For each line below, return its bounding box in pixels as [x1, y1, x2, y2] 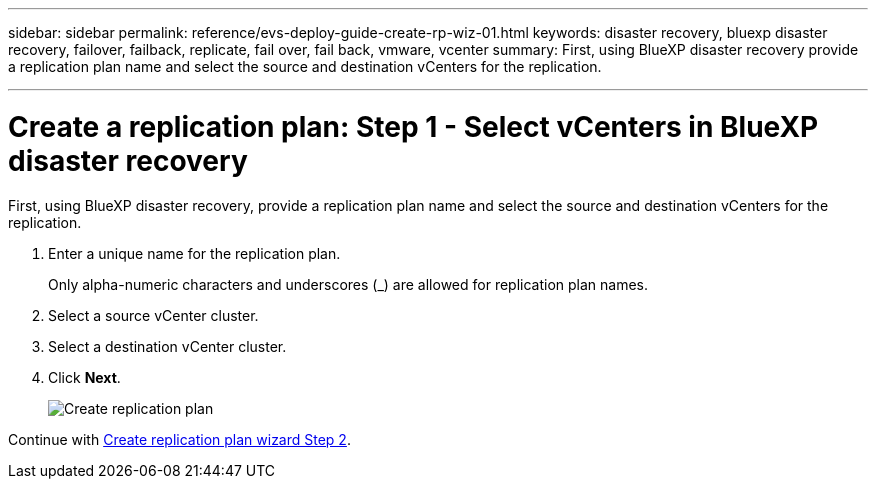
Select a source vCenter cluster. [48, 306, 259, 324]
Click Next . [48, 368, 121, 386]
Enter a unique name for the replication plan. [48, 244, 341, 262]
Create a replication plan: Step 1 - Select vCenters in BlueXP [8, 109, 819, 144]
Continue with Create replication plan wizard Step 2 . [8, 430, 351, 448]
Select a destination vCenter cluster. [48, 337, 287, 355]
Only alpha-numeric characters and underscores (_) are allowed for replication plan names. [48, 275, 649, 293]
